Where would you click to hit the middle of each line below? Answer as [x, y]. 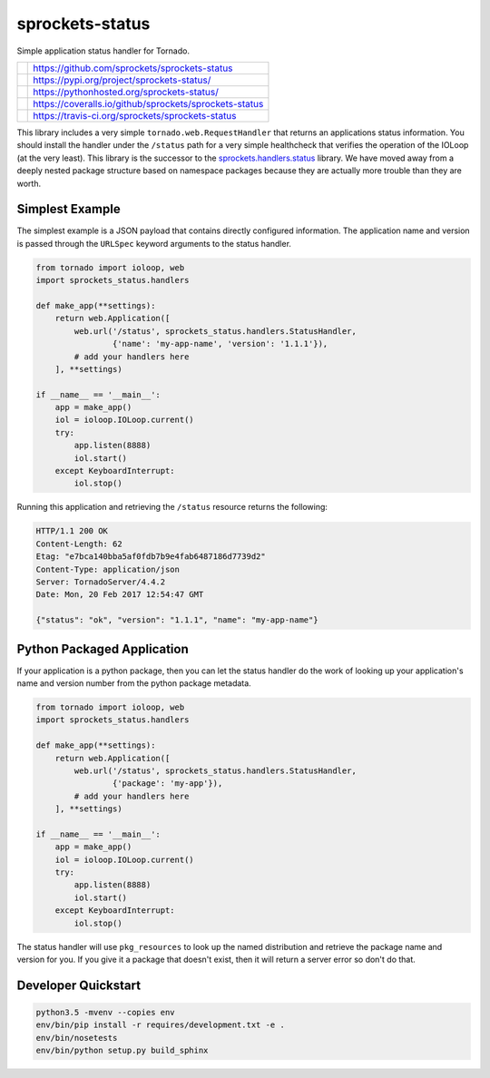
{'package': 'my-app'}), [167, 784]
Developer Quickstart [78, 985]
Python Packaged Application [103, 649]
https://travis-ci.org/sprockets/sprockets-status [135, 115]
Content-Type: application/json [108, 569]
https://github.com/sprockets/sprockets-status [133, 68]
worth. [29, 183]
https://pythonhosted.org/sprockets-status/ [126, 92]
